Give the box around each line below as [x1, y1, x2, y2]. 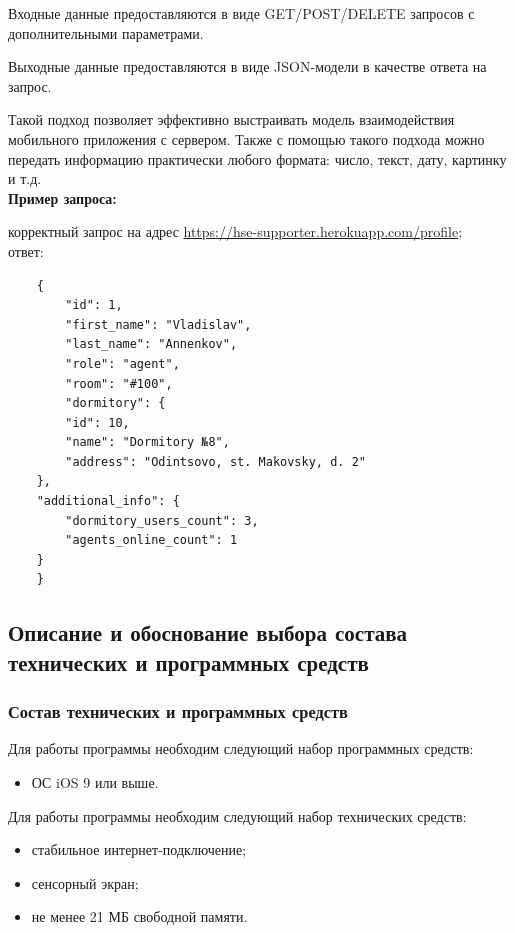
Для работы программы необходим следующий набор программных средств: [8, 738, 474, 759]
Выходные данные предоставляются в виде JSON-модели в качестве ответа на [8, 56, 487, 77]
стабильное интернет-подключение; [31, 839, 247, 860]
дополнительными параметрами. [8, 22, 204, 43]
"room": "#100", [65, 376, 173, 391]
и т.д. [8, 168, 42, 189]
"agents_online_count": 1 [65, 533, 238, 548]
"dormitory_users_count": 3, [65, 513, 259, 528]
